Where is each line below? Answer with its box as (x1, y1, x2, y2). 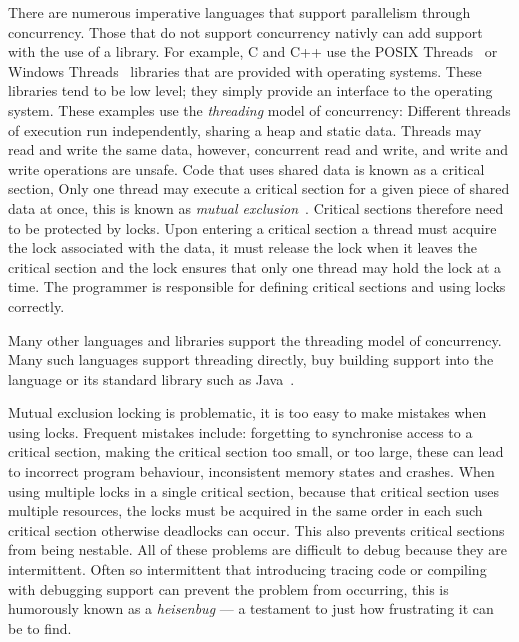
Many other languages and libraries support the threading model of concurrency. (8, 329, 502, 350)
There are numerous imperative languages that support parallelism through (8, 2, 471, 22)
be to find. (8, 617, 72, 638)
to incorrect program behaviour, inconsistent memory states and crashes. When (8, 461, 495, 482)
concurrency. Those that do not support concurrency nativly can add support (8, 21, 483, 42)
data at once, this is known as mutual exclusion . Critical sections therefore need (8, 197, 504, 218)
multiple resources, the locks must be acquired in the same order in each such (8, 500, 483, 521)
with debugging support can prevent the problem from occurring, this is (8, 578, 449, 599)
